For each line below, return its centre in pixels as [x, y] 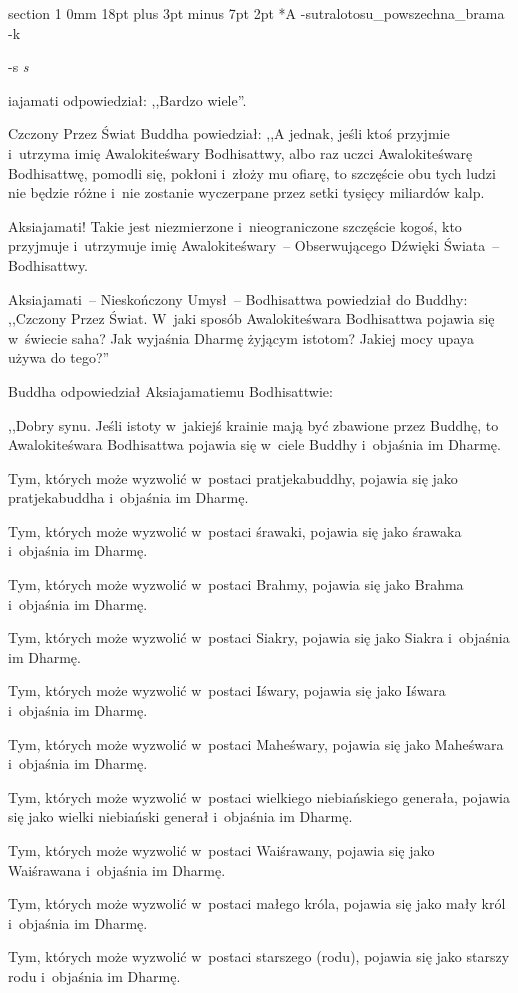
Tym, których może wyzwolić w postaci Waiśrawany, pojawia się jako [221, 850]
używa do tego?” [59, 357]
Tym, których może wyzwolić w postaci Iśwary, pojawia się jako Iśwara [227, 690]
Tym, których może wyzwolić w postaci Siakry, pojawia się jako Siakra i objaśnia [259, 637]
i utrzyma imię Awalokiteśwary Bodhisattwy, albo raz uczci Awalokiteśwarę [240, 152]
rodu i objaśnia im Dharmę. [94, 975]
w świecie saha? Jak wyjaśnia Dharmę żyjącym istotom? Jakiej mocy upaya [241, 337]
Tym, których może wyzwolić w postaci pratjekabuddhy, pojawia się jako [233, 477]
